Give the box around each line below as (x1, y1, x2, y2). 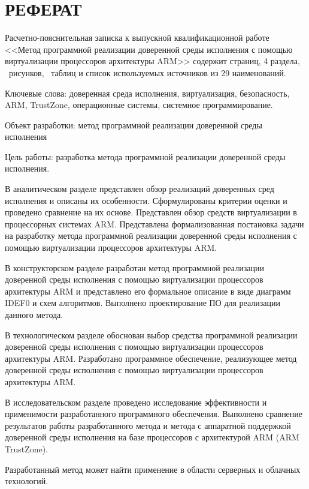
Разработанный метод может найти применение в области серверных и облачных (5, 463, 301, 475)
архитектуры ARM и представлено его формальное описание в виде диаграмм (5, 284, 291, 297)
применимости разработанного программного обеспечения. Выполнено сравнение (5, 407, 303, 420)
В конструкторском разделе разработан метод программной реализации (5, 261, 264, 274)
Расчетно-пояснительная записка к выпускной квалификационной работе (5, 31, 269, 44)
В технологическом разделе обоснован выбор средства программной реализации (5, 328, 298, 341)
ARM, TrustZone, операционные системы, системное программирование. (5, 98, 273, 111)
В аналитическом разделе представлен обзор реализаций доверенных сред (5, 182, 274, 195)
